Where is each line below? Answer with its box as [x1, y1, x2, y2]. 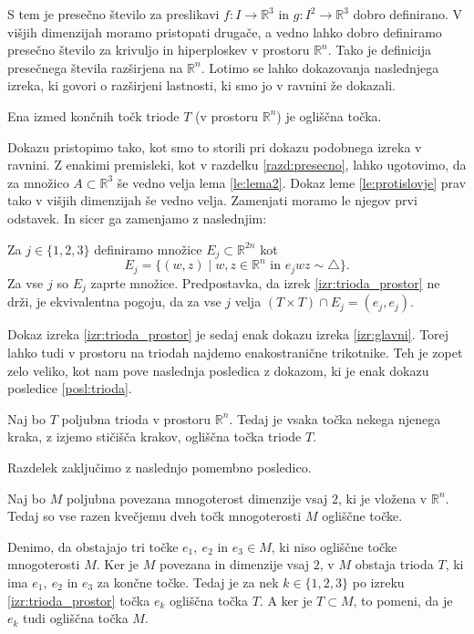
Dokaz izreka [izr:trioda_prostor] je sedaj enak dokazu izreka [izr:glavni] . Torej [7, 325, 449, 344]
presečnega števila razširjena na [7, 57, 183, 77]
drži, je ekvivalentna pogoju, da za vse [7, 292, 222, 311]
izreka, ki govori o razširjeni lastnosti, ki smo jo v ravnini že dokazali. [7, 76, 396, 95]
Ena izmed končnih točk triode [7, 106, 180, 125]
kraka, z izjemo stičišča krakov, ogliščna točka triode [7, 427, 302, 446]
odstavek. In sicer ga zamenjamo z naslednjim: [7, 208, 267, 227]
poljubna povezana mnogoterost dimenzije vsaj [66, 488, 328, 507]
